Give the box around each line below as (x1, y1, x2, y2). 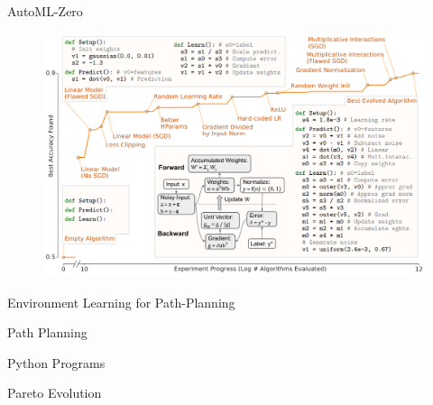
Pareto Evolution (7, 383, 102, 402)
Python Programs (7, 353, 106, 372)
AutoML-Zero (7, 2, 83, 20)
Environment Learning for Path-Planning (7, 292, 235, 311)
